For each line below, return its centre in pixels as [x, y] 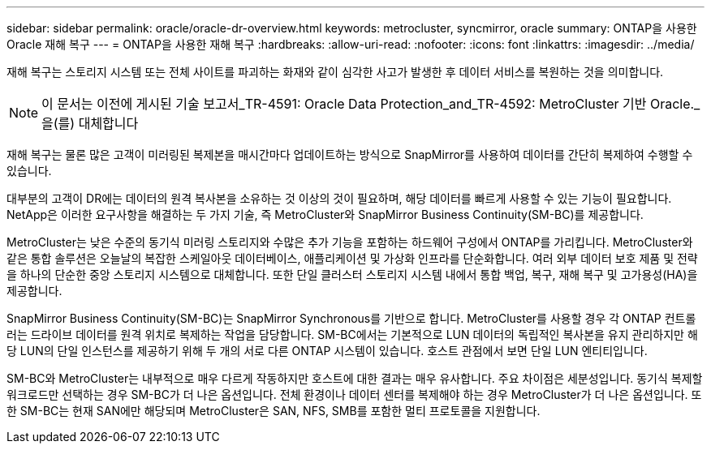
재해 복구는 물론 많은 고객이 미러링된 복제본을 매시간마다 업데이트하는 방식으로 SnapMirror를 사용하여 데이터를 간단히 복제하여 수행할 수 [350, 154]
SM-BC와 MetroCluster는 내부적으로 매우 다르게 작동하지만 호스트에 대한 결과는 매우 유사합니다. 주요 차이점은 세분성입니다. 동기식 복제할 [355, 378]
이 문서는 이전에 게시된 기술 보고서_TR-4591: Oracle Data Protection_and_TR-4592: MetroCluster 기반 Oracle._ [371, 104]
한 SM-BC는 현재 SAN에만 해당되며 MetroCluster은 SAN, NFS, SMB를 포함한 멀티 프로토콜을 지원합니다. [274, 411]
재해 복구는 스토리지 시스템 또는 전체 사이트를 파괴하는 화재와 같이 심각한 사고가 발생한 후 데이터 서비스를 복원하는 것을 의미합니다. [335, 72]
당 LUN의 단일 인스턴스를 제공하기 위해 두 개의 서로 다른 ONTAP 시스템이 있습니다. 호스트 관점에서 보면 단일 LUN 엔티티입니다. [327, 351]
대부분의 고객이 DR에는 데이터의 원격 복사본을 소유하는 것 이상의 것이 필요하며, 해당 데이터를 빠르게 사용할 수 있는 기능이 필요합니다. [339, 198]
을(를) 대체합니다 [90, 123]
